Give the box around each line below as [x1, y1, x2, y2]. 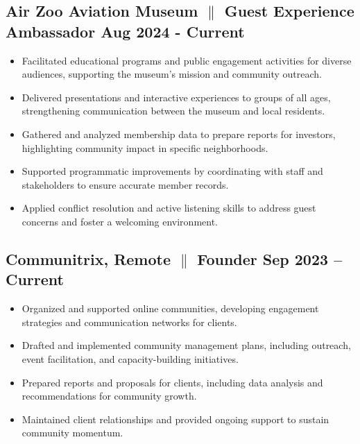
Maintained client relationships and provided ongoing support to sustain [22, 411, 329, 426]
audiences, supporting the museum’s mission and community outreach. [22, 67, 323, 81]
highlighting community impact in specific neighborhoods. [22, 140, 268, 155]
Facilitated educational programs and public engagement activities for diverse [22, 53, 352, 67]
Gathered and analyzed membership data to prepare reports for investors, [22, 126, 336, 141]
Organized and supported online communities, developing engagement [22, 301, 319, 316]
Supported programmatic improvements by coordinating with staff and [22, 164, 323, 178]
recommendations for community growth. [22, 388, 197, 403]
